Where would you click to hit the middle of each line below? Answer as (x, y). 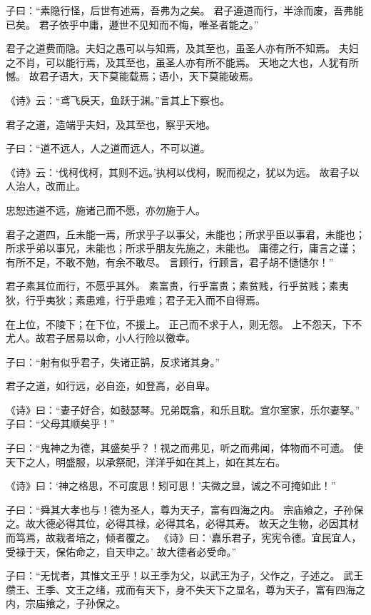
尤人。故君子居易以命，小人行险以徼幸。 (101, 338)
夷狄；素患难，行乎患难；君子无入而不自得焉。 (155, 299)
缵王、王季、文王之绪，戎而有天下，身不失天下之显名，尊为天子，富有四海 (181, 589)
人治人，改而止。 (46, 186)
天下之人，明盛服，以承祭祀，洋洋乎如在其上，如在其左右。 (146, 461)
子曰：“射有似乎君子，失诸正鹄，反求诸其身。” (113, 361)
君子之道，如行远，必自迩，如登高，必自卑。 (111, 386)
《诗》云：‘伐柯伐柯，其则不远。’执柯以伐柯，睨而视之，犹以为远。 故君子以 (183, 172)
